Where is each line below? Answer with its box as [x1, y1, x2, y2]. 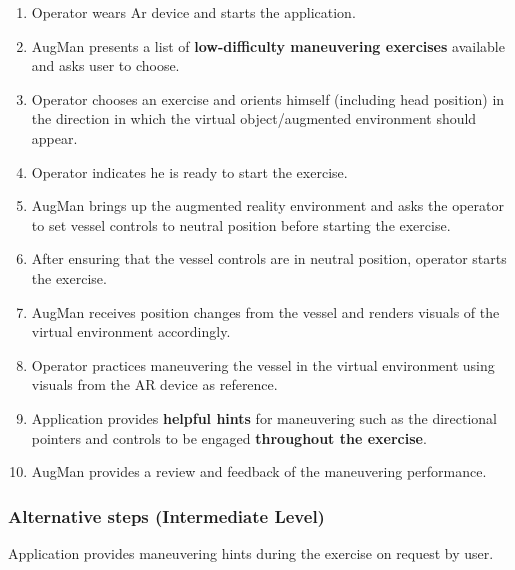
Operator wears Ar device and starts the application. [31, 2, 356, 22]
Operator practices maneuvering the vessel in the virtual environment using [31, 354, 495, 375]
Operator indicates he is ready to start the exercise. [31, 161, 348, 182]
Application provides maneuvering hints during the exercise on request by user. [8, 542, 494, 563]
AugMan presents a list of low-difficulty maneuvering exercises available [31, 35, 505, 56]
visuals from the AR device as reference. [31, 374, 278, 395]
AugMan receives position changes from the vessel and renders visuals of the [31, 301, 500, 322]
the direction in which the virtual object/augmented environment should [31, 108, 477, 129]
